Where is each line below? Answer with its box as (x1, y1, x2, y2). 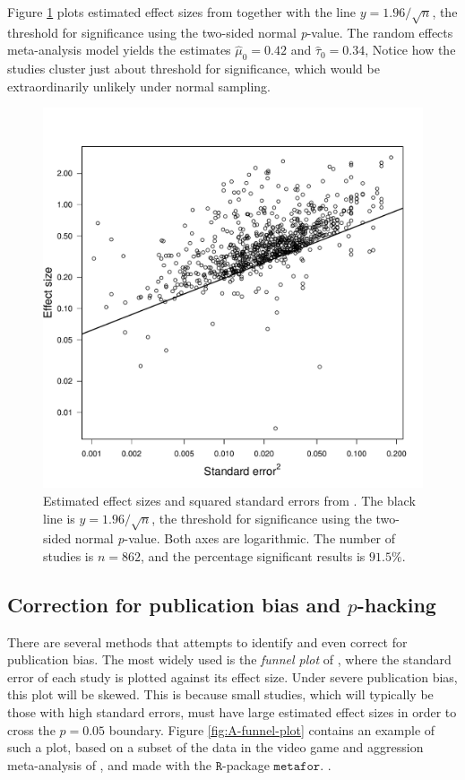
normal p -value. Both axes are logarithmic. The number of (74, 529, 396, 548)
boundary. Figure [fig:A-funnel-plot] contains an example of (108, 720, 435, 739)
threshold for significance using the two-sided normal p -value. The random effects (7, 22, 453, 41)
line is (43, 508, 75, 527)
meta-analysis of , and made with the (7, 755, 212, 774)
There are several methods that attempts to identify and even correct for (7, 632, 408, 651)
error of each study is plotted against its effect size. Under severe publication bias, (7, 667, 458, 686)
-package (222, 755, 270, 774)
